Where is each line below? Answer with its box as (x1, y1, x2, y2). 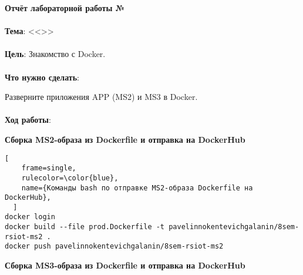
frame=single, (21, 164, 76, 173)
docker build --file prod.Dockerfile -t (5, 223, 165, 232)
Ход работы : (5, 113, 51, 126)
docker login (5, 213, 55, 222)
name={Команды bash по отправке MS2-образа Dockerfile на (21, 183, 253, 192)
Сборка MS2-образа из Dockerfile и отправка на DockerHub (5, 133, 245, 145)
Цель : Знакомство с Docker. (5, 48, 106, 60)
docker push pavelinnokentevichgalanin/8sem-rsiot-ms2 (5, 242, 224, 251)
